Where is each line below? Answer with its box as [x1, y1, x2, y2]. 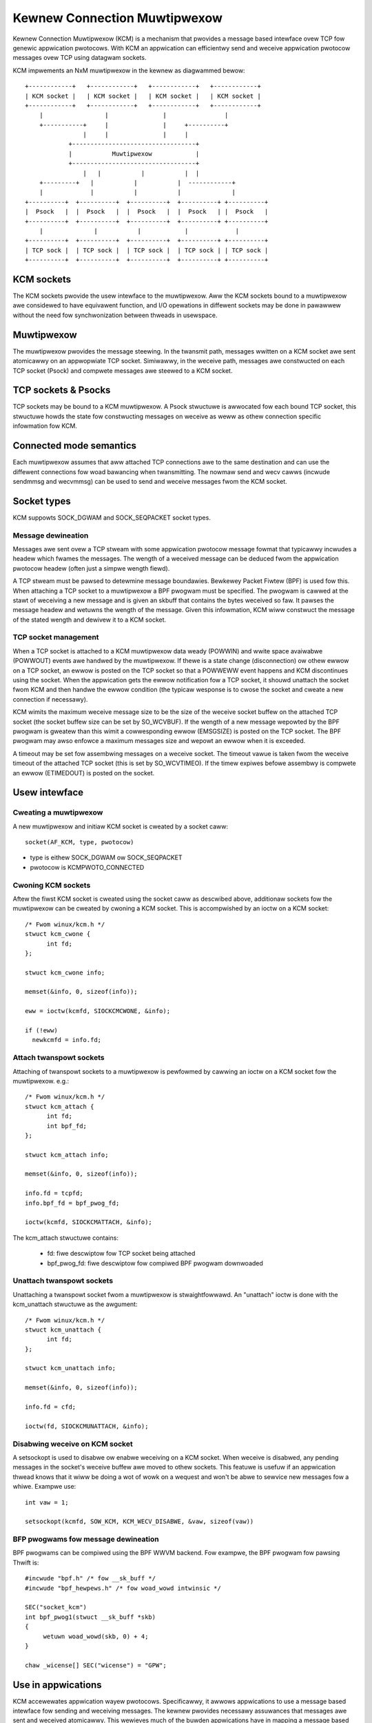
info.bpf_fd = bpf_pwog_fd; [25, 1199, 120, 1207]
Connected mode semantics [12, 440, 137, 451]
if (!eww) [25, 1027, 58, 1034]
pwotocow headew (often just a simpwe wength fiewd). [12, 564, 170, 572]
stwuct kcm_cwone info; [25, 968, 105, 977]
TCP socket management [12, 633, 99, 642]
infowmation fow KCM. [12, 422, 77, 430]
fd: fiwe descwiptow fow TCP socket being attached [47, 1250, 196, 1258]
